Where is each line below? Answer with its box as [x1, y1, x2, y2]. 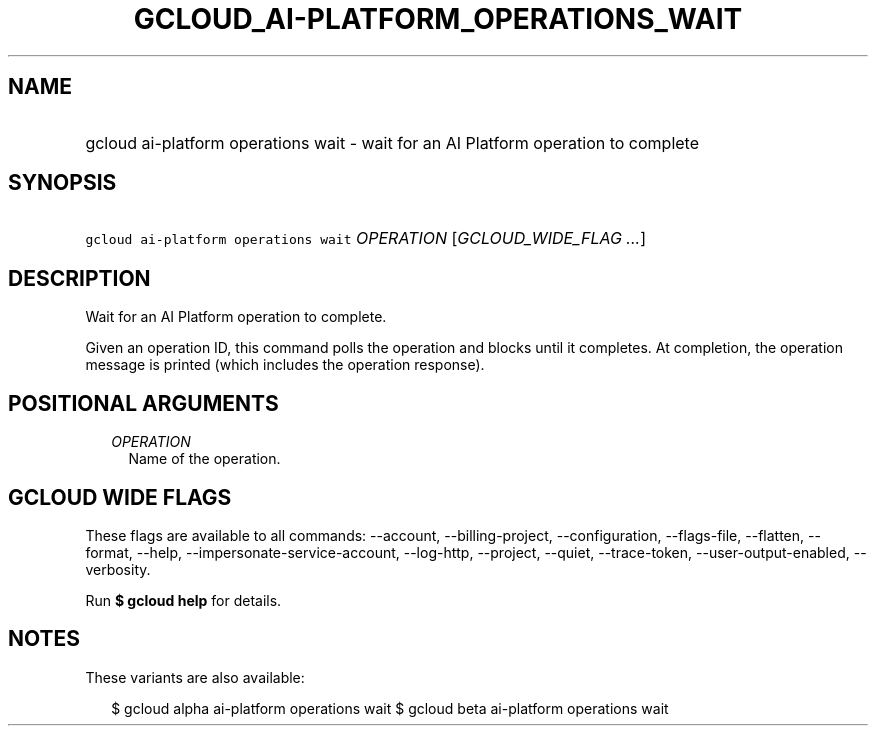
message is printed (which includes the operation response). [85, 356, 485, 374]
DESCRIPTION [8, 265, 151, 291]
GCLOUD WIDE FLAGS [8, 484, 232, 510]
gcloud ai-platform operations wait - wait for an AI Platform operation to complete [85, 132, 699, 153]
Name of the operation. [128, 450, 281, 468]
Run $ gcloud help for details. [85, 591, 282, 609]
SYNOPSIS [8, 170, 117, 196]
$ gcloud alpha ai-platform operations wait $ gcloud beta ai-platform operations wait [111, 699, 669, 717]
